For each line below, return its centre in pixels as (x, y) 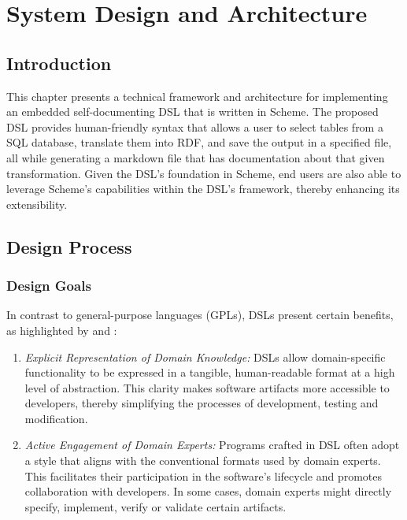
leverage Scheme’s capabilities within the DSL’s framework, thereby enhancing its (203, 189)
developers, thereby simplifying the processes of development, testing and (202, 403)
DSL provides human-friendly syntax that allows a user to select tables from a (195, 126)
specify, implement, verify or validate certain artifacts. (155, 506)
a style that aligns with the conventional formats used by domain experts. (203, 461)
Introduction (59, 63)
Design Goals (49, 286)
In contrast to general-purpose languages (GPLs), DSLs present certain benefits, (200, 315)
